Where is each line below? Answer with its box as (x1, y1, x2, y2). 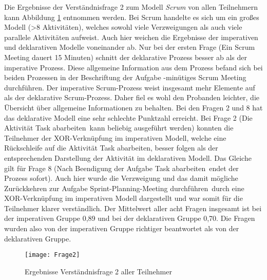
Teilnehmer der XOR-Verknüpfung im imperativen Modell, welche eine (4, 132, 226, 143)
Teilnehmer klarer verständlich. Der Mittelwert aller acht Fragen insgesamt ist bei (4, 202, 262, 213)
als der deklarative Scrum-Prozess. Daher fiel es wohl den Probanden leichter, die (4, 92, 259, 103)
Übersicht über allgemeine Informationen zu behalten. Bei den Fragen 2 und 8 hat (4, 102, 263, 113)
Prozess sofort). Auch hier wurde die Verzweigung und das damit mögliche (4, 173, 238, 183)
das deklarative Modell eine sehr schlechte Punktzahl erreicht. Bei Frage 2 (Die (4, 112, 253, 123)
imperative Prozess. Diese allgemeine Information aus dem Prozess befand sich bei (4, 62, 263, 72)
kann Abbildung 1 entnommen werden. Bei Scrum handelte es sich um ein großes (4, 11, 259, 22)
